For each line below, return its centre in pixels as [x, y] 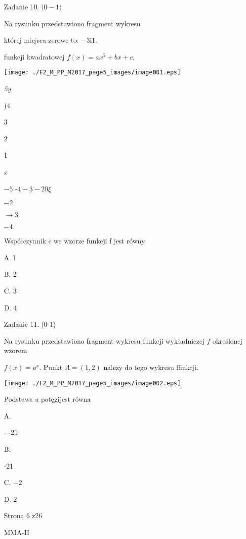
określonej [228, 340]
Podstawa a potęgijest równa [47, 399]
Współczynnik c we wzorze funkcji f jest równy [75, 241]
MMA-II [17, 532]
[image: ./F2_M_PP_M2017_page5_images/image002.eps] [92, 383]
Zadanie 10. [21, 6]
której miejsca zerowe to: [41, 40]
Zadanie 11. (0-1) [30, 324]
